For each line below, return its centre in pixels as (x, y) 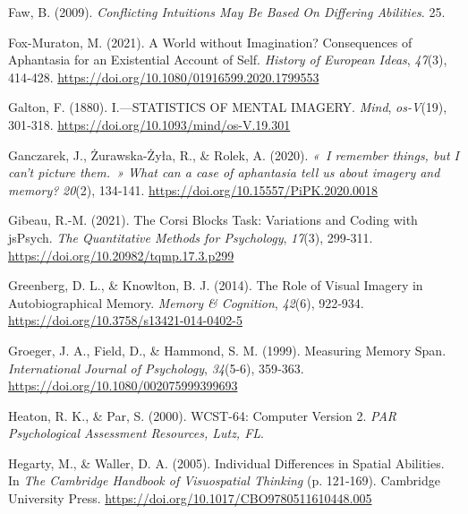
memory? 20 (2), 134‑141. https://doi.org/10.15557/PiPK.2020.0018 (193, 189)
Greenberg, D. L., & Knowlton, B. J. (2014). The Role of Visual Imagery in (216, 285)
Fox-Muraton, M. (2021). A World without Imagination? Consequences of (210, 42)
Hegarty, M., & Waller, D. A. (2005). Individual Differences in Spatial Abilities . (226, 463)
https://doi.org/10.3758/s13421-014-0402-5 (125, 320)
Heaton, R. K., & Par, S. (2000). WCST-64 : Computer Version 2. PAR (203, 415)
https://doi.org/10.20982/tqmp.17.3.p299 (121, 255)
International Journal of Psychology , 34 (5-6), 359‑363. (156, 368)
